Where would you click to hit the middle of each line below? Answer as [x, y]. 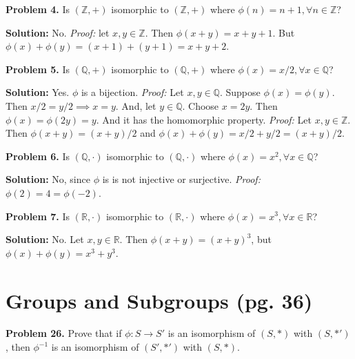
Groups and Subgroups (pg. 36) [159, 300]
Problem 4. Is [38, 9]
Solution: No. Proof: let [58, 32]
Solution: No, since [48, 179]
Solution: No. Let [45, 239]
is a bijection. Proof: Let [132, 92]
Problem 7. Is [38, 216]
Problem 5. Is [38, 69]
